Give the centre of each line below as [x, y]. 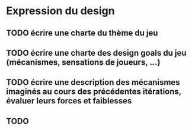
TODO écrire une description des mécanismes [93, 82]
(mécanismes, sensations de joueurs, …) [83, 62]
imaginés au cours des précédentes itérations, [94, 92]
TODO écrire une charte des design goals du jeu [96, 53]
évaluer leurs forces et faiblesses [69, 101]
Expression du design [60, 11]
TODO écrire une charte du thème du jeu [82, 33]
